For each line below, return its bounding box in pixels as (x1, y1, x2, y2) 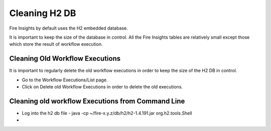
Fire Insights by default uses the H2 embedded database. (9, 25, 128, 31)
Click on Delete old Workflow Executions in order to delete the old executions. (22, 84, 183, 90)
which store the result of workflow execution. (9, 41, 103, 47)
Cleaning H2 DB (9, 8, 76, 19)
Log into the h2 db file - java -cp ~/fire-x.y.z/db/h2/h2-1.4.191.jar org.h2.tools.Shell (22, 110, 193, 116)
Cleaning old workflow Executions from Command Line (9, 97, 185, 105)
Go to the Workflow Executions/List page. (22, 77, 108, 83)
